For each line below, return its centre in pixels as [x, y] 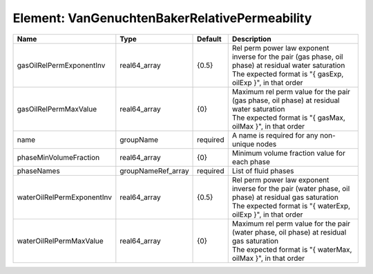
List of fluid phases [263, 171]
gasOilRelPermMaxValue [57, 109]
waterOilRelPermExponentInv [64, 197]
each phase [251, 161]
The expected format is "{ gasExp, [288, 74]
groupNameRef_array [154, 171]
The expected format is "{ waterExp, [291, 205]
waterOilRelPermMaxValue [60, 241]
